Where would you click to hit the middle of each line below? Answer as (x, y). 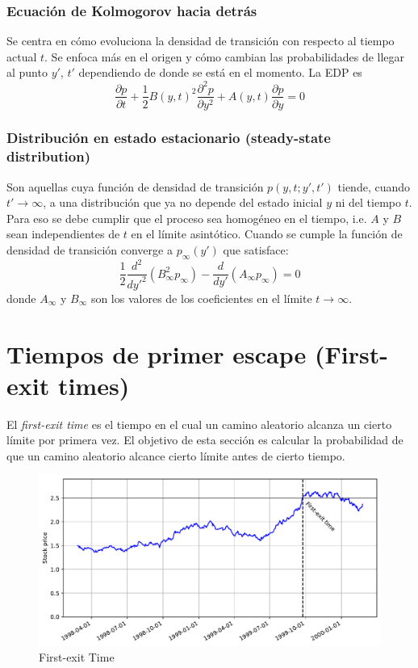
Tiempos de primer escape (157, 353)
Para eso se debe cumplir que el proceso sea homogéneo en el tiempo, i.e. (187, 218)
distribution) (48, 156)
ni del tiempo (368, 202)
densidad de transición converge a (90, 250)
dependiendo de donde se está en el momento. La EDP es (220, 72)
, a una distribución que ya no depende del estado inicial (183, 202)
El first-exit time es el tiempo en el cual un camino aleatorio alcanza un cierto (199, 424)
